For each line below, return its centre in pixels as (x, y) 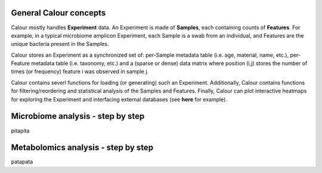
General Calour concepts (58, 13)
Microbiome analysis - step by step (78, 116)
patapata (22, 162)
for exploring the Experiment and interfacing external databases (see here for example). (119, 99)
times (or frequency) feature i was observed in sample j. (80, 72)
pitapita (20, 131)
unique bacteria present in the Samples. (60, 44)
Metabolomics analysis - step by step (82, 148)
